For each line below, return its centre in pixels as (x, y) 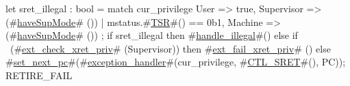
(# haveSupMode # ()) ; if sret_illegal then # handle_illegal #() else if (152, 35)
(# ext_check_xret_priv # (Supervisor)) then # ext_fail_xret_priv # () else (170, 48)
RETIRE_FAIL (39, 75)
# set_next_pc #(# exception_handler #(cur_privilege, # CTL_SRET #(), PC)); (176, 62)
